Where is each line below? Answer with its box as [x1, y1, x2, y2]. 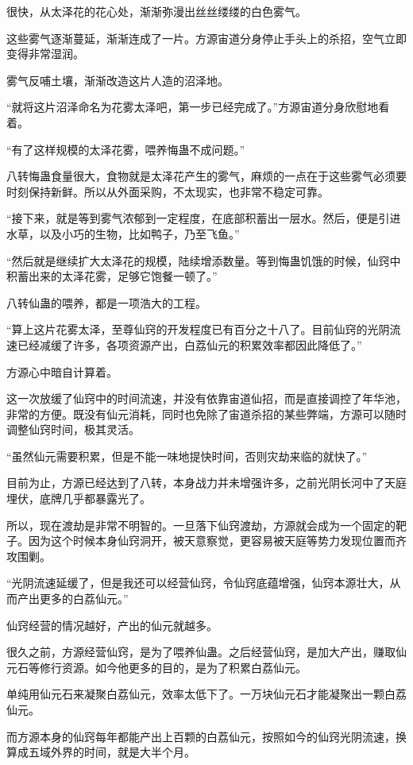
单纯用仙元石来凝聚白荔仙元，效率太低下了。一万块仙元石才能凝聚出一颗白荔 [6, 686, 407, 702]
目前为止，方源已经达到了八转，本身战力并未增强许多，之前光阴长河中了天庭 [6, 474, 407, 491]
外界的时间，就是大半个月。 [50, 744, 195, 760]
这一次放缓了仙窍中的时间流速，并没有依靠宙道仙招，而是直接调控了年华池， [6, 390, 407, 407]
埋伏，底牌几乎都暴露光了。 [6, 490, 151, 507]
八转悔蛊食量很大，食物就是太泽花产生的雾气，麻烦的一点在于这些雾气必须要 [6, 168, 407, 184]
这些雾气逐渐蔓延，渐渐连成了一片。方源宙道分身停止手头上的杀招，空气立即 [6, 29, 407, 46]
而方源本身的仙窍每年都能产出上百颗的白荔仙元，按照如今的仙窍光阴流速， [6, 728, 396, 744]
